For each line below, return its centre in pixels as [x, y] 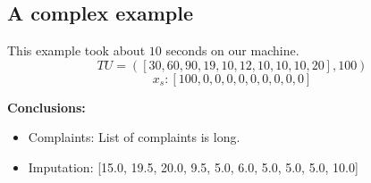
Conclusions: [46, 107]
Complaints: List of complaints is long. [134, 137]
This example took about [76, 50]
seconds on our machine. [232, 50]
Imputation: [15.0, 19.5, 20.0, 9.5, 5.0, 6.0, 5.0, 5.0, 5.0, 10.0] [193, 166]
